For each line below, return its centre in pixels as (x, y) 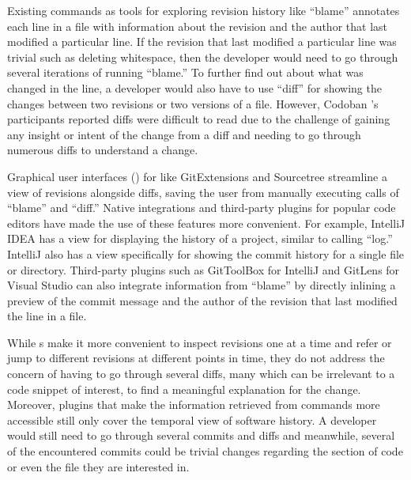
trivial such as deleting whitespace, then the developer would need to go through (203, 57)
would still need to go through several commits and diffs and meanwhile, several (201, 435)
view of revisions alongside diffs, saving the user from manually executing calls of (203, 192)
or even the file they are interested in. (98, 466)
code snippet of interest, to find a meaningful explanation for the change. (184, 389)
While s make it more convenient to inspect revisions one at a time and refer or (200, 342)
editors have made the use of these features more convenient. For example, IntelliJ (206, 223)
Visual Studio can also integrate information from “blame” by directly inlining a (202, 285)
